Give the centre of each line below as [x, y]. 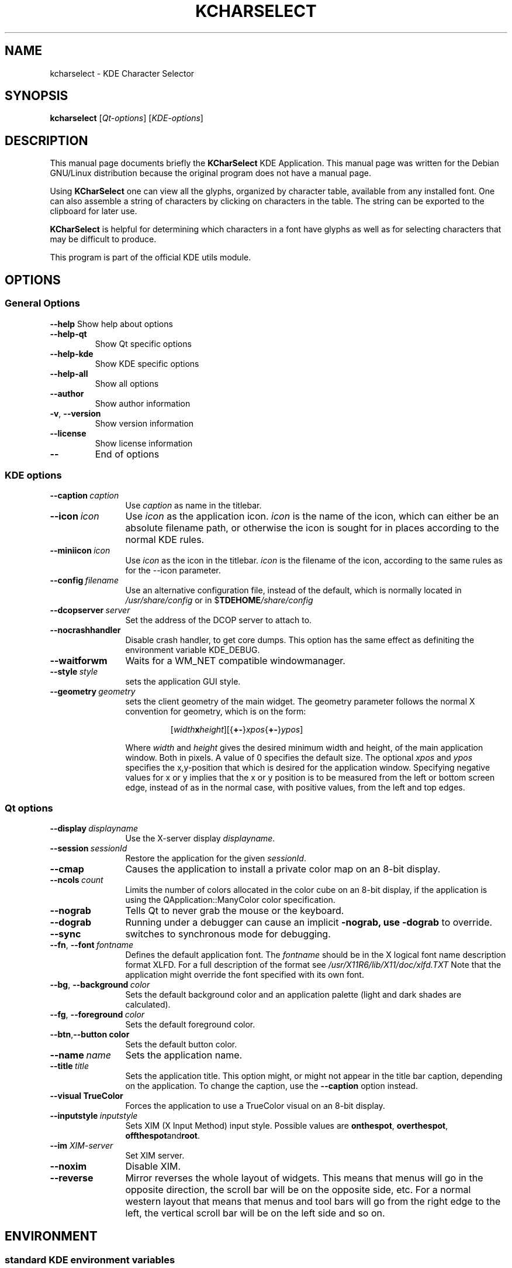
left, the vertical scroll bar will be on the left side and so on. [255, 1213]
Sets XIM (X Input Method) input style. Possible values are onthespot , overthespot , [287, 1126]
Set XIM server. [155, 1155]
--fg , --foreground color [97, 1014]
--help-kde [72, 353]
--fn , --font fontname [92, 945]
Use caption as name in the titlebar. [193, 506]
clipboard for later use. [94, 211]
